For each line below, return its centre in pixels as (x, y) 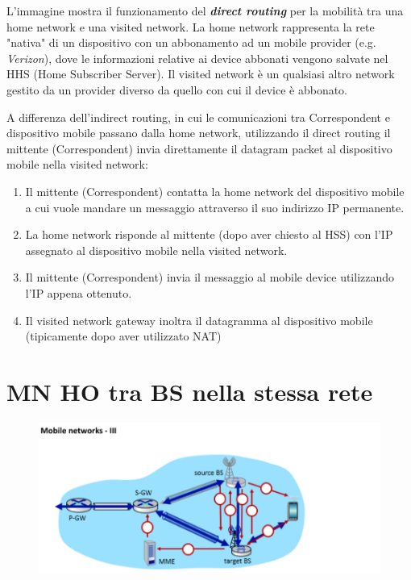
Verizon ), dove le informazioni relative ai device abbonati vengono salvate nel (197, 58)
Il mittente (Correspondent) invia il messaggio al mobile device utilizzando (210, 277)
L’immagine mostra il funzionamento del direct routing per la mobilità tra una (205, 10)
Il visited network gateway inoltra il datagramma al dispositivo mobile (199, 320)
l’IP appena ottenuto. (79, 292)
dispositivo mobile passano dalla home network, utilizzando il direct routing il (199, 133)
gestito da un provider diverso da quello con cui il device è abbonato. (177, 89)
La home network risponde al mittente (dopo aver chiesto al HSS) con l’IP (209, 234)
